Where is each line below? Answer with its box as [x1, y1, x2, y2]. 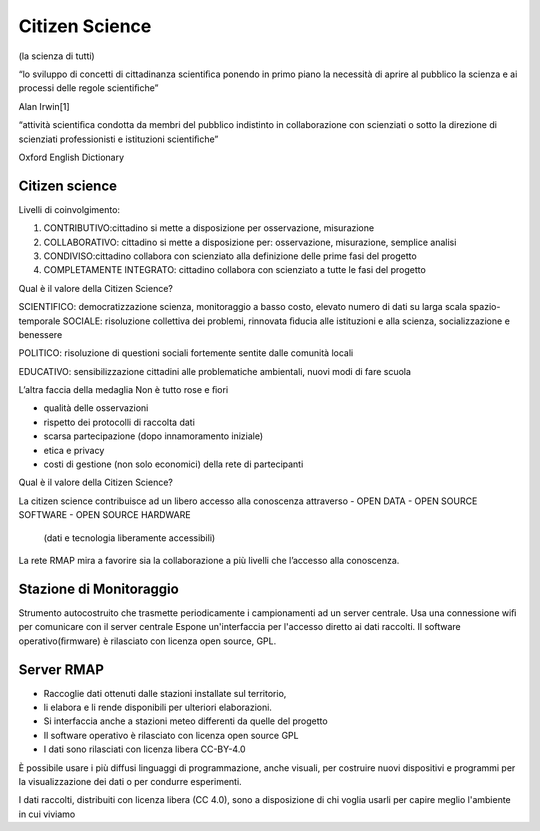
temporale [18, 315, 61, 327]
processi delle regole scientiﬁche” [18, 82, 159, 94]
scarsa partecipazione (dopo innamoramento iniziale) [43, 430, 264, 442]
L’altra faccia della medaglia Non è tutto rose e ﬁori [18, 384, 229, 396]
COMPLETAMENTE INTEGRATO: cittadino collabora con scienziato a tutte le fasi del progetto [43, 264, 427, 276]
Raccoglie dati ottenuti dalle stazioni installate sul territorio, [43, 687, 287, 699]
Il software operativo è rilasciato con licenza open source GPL [43, 729, 299, 741]
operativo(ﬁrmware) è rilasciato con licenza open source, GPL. [18, 635, 277, 647]
